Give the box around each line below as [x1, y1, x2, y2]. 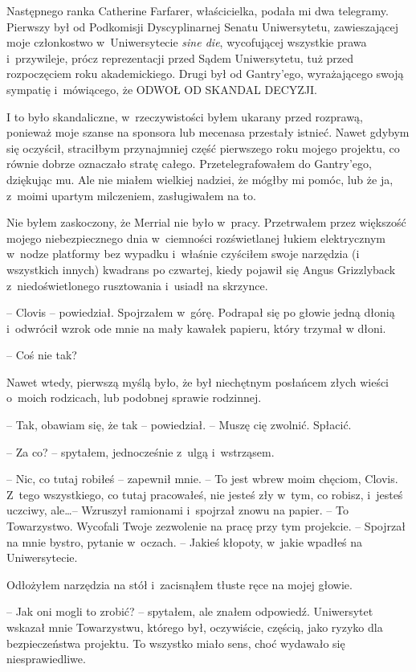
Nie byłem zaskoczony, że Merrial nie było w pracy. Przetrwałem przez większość [6, 214, 406, 231]
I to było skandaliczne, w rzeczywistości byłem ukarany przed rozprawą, [6, 108, 363, 125]
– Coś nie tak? [6, 346, 77, 363]
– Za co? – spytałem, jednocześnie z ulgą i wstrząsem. [6, 443, 275, 460]
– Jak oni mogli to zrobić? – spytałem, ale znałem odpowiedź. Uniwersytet [6, 603, 373, 620]
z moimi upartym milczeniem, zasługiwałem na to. [6, 186, 256, 203]
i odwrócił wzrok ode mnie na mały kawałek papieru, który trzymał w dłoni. [6, 319, 386, 336]
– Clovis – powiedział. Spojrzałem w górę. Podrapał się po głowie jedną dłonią [6, 304, 395, 321]
